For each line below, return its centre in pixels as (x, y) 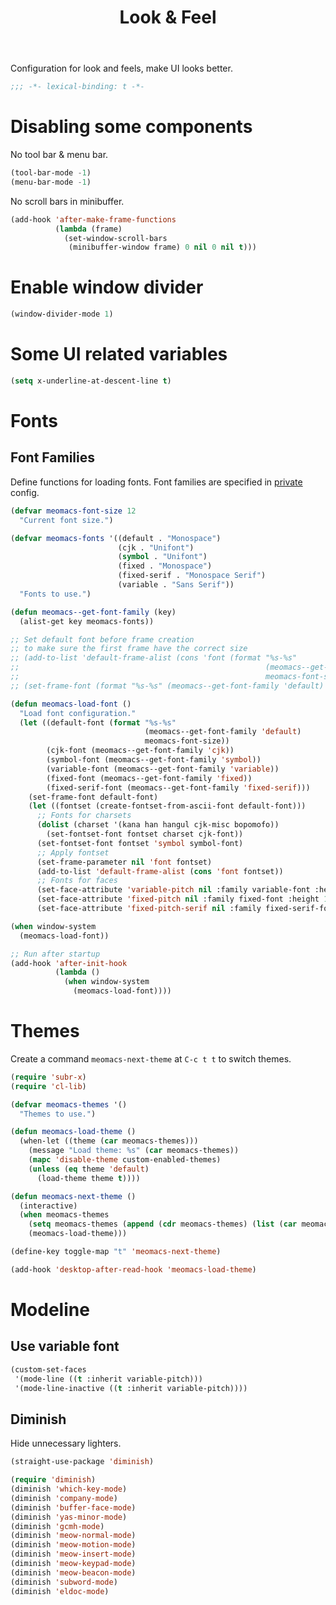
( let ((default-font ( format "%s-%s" (98, 722)
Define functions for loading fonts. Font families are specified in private (156, 482)
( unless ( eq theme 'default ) (89, 1169)
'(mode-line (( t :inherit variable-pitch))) (108, 1379)
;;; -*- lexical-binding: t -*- (77, 87)
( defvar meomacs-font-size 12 (73, 511)
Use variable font (65, 1346)
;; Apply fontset (73, 852)
